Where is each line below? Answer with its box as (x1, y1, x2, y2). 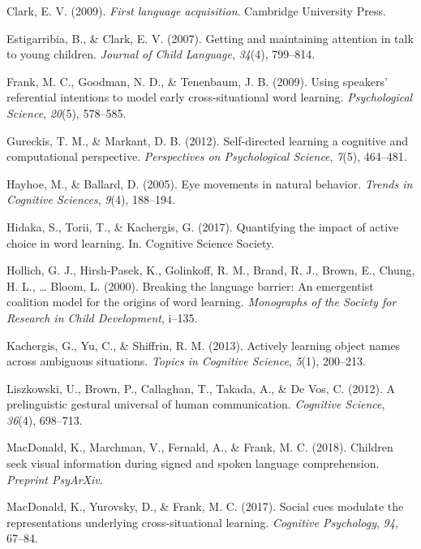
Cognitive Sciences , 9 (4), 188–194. (6, 191, 175, 208)
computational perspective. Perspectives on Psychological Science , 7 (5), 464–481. (6, 148, 407, 165)
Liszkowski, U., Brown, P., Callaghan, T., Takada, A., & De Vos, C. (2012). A (6, 379, 395, 396)
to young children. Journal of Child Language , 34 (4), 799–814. (6, 45, 316, 63)
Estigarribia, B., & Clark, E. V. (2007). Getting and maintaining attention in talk (6, 29, 414, 46)
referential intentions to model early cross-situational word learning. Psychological (6, 89, 413, 106)
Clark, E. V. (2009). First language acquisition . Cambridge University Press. (6, 2, 386, 19)
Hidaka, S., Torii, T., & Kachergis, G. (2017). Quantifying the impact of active (6, 218, 399, 235)
